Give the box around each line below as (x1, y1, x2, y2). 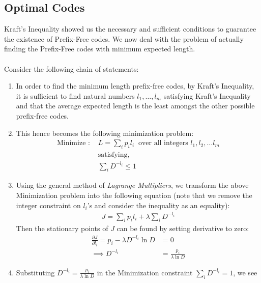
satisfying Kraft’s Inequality (163, 90, 251, 101)
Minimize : (56, 139, 90, 147)
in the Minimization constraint (97, 267, 193, 277)
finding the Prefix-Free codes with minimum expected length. (4, 43, 195, 54)
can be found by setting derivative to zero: (117, 223, 249, 234)
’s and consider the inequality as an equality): (87, 200, 230, 210)
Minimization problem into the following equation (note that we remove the (16, 189, 252, 200)
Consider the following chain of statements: (4, 63, 139, 74)
